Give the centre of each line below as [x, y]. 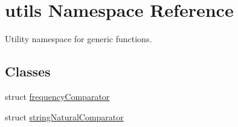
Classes [28, 71]
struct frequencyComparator [57, 96]
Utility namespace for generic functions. [79, 39]
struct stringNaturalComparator [64, 116]
